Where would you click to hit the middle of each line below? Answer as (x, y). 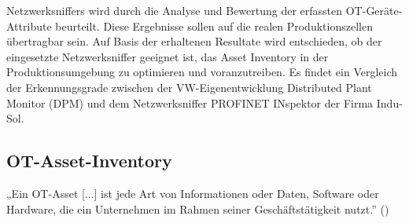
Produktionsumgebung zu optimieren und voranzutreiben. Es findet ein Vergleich (202, 72)
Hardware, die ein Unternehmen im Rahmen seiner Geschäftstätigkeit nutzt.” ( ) (198, 208)
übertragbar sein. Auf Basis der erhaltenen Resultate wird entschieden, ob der (194, 41)
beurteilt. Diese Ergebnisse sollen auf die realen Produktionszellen (214, 26)
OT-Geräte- (374, 10)
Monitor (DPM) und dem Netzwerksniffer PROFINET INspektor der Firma (190, 102)
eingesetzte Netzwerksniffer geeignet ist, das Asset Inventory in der (168, 56)
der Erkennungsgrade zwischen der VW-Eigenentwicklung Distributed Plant (189, 87)
